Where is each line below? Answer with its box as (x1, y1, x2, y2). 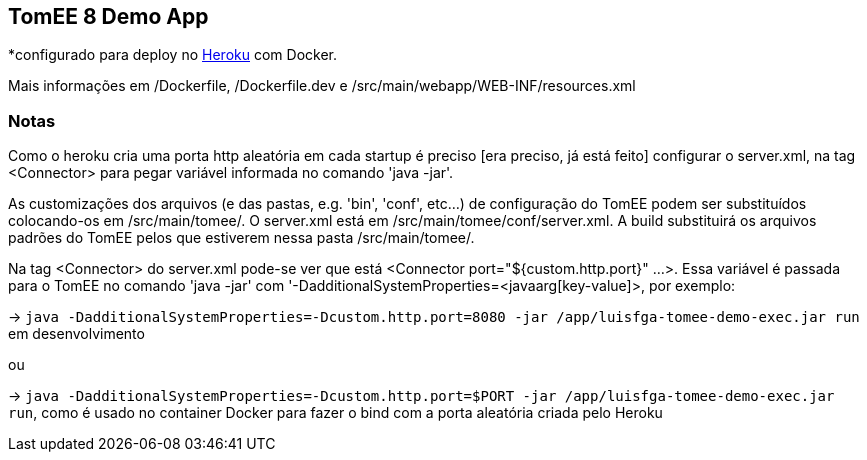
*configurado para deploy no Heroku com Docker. (8, 46, 337, 64)
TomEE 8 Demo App (8, 4, 209, 29)
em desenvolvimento (8, 325, 145, 343)
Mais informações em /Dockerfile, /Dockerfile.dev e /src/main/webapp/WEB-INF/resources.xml (8, 77, 636, 95)
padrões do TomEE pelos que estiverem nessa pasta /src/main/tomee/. (8, 229, 475, 247)
